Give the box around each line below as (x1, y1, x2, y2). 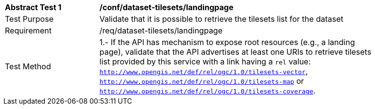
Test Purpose (5, 14, 54, 24)
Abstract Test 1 (5, 2, 61, 12)
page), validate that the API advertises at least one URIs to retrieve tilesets (99, 47, 372, 57)
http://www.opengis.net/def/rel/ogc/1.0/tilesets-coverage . (99, 86, 316, 95)
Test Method (5, 62, 51, 71)
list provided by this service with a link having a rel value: (99, 57, 311, 66)
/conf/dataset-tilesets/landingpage (99, 2, 234, 12)
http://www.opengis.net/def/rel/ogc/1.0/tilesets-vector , (99, 66, 308, 76)
